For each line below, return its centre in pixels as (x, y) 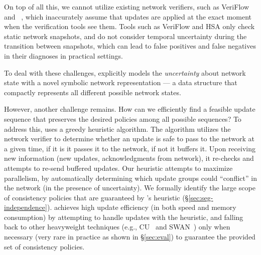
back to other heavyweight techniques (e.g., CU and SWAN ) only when (117, 227)
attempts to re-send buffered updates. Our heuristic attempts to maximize (118, 168)
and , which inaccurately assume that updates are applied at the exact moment (128, 16)
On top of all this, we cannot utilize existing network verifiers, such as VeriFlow (126, 7)
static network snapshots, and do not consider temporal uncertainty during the (125, 36)
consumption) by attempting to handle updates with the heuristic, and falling (124, 217)
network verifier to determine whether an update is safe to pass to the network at (129, 139)
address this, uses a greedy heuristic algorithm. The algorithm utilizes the (117, 129)
